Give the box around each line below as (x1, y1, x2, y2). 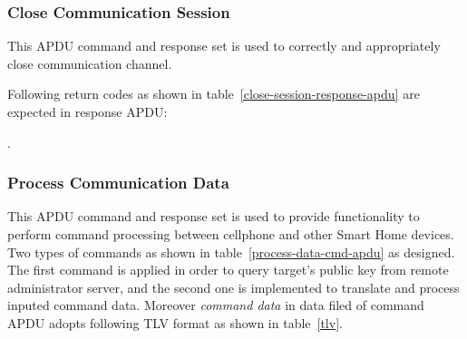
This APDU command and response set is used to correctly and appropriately (7, 36, 441, 55)
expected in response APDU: (7, 102, 168, 121)
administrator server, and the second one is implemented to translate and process (7, 277, 460, 296)
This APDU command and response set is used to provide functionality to (7, 207, 420, 226)
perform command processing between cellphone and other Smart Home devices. (7, 225, 454, 243)
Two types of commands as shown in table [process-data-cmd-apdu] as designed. (7, 242, 455, 261)
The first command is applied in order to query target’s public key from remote (7, 260, 449, 279)
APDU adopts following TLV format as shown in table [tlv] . (7, 313, 343, 332)
